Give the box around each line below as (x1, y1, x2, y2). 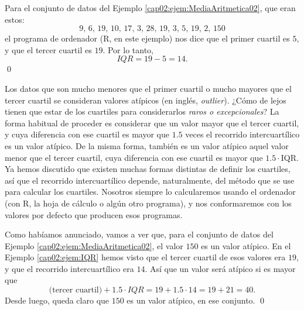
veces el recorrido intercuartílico (185, 128, 300, 140)
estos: (5, 13, 25, 25)
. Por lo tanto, (103, 43, 153, 56)
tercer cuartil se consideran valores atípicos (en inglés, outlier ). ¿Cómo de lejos (5, 94, 286, 106)
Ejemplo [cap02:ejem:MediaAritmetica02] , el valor (5, 239, 183, 252)
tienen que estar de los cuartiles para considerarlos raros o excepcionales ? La (5, 105, 279, 118)
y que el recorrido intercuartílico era (5, 262, 134, 274)
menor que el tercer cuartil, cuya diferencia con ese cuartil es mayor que (5, 151, 263, 163)
